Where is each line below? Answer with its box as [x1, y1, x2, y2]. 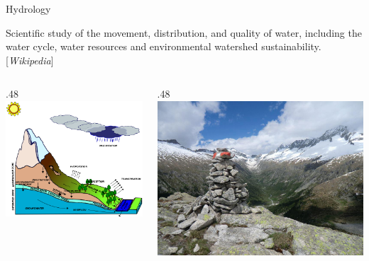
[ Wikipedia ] [6, 52, 54, 67]
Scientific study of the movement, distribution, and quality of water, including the [6, 25, 362, 40]
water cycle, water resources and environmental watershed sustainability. [6, 39, 321, 54]
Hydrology [6, 1, 51, 16]
